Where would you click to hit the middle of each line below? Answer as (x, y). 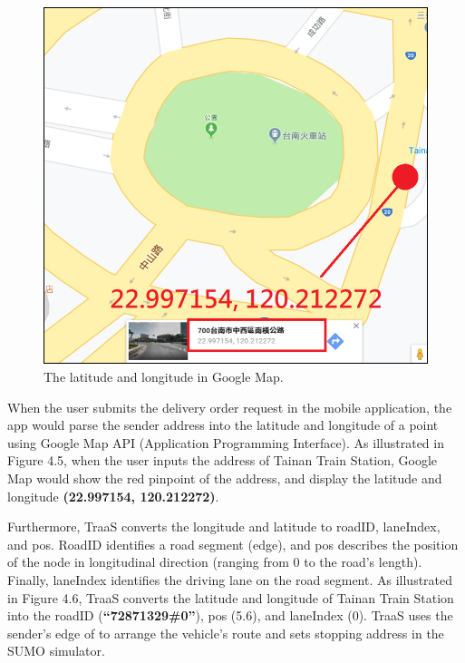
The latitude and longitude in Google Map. (164, 377)
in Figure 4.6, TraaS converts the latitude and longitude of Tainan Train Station (231, 597)
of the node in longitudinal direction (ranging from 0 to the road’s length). (215, 562)
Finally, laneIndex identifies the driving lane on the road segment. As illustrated (230, 580)
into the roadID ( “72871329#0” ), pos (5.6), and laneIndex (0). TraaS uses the (230, 615)
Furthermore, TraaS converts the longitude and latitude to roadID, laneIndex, (224, 526)
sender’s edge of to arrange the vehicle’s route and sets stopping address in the (226, 633)
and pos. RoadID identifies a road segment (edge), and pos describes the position (233, 544)
